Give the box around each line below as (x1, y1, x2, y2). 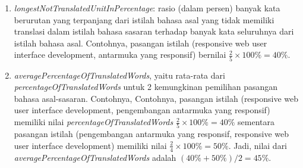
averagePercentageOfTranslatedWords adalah (14, 151, 176, 163)
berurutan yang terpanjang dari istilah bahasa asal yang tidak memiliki (14, 13, 274, 26)
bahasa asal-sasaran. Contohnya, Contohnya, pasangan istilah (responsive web (14, 92, 299, 104)
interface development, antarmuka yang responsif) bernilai (14, 48, 226, 61)
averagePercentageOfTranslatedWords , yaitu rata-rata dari (14, 69, 225, 81)
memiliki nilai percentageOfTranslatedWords (14, 116, 173, 128)
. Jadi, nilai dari (228, 139, 288, 151)
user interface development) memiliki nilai (14, 139, 167, 151)
